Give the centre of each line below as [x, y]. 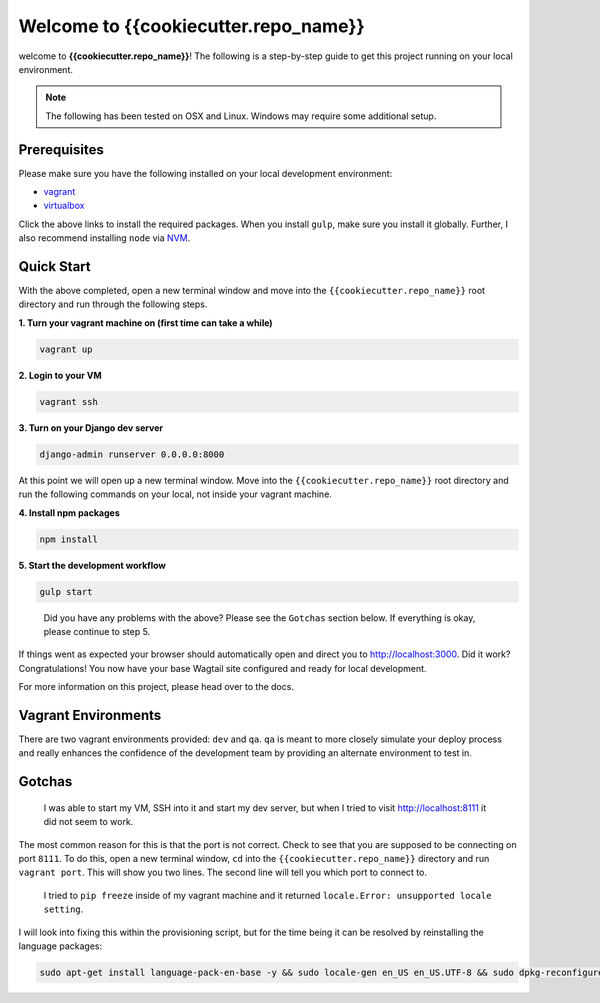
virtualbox [64, 206]
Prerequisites [61, 149]
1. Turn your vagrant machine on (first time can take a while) [146, 322]
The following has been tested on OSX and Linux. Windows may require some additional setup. [241, 116]
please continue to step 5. [97, 631]
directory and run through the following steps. [113, 304]
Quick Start [54, 266]
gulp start [66, 591]
